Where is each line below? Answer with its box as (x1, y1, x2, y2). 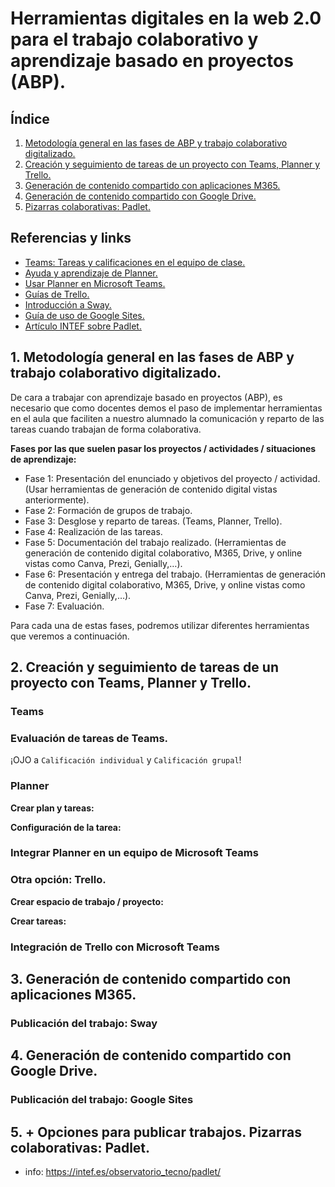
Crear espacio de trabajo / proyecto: (10, 895, 164, 907)
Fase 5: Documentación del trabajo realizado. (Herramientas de (24, 536, 287, 548)
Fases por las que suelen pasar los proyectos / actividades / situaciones (10, 442, 317, 454)
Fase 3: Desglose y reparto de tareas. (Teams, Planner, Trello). (24, 515, 283, 527)
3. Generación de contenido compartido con (10, 971, 292, 988)
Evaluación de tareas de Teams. (10, 731, 169, 745)
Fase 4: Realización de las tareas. (24, 525, 163, 537)
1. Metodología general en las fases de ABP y (10, 349, 295, 366)
